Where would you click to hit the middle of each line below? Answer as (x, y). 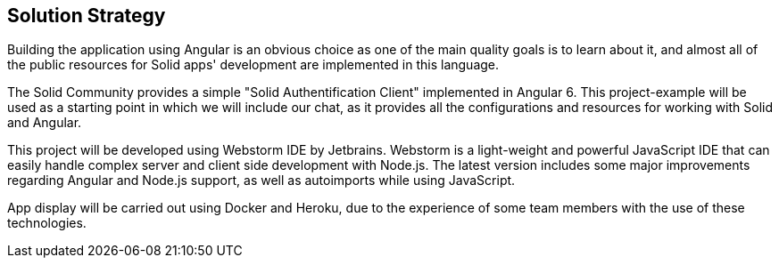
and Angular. (45, 123)
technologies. (47, 223)
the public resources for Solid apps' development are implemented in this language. (253, 65)
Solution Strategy (87, 16)
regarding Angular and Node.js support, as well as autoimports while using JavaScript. (261, 181)
